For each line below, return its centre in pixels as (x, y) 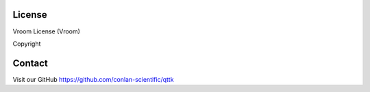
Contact (30, 63)
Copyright (27, 44)
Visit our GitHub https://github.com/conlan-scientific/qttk (93, 79)
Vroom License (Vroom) (46, 31)
